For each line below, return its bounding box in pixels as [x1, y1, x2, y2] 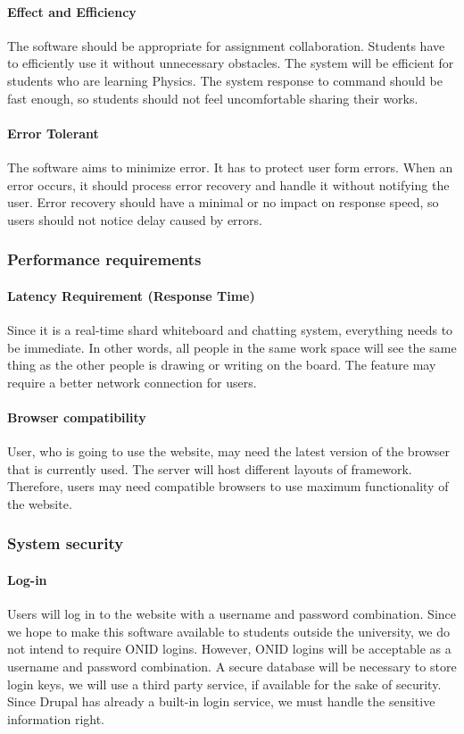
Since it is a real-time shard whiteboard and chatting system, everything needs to [7, 320, 453, 338]
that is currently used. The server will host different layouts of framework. [7, 459, 412, 478]
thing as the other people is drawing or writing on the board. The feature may [7, 355, 436, 374]
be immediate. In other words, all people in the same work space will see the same [7, 338, 457, 356]
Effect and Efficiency [7, 2, 137, 21]
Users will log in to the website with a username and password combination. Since [7, 605, 456, 623]
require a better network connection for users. [7, 372, 257, 391]
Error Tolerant [7, 123, 99, 142]
